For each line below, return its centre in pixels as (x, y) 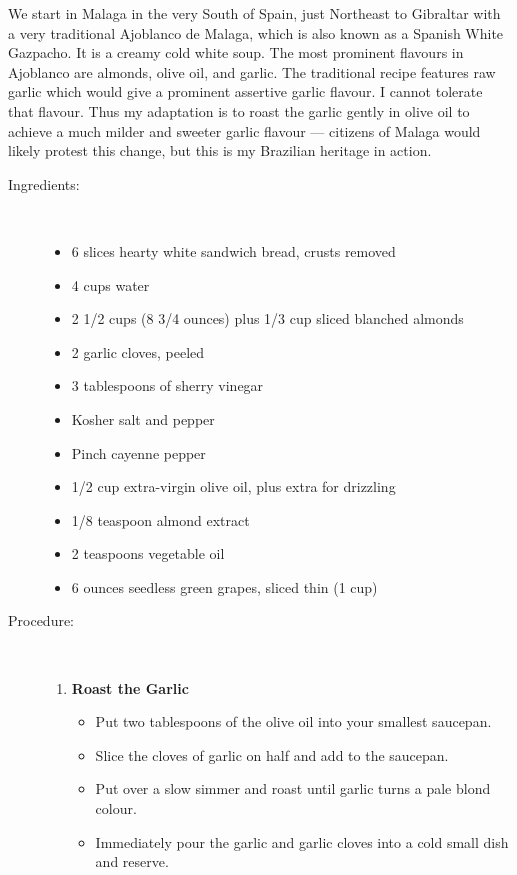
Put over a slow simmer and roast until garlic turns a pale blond (293, 788)
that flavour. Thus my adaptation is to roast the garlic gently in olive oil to (239, 110)
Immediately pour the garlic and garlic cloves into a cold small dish (302, 841)
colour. (116, 808)
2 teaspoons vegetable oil (148, 553)
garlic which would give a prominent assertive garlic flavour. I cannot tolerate (245, 91)
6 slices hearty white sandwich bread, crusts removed (233, 250)
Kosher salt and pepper (143, 418)
